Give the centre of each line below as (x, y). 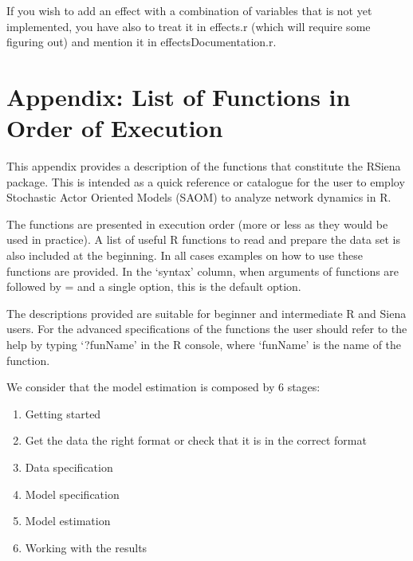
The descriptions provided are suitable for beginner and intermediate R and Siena (206, 313)
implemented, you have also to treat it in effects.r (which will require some (189, 26)
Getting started (63, 413)
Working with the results (86, 547)
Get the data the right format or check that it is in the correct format (196, 440)
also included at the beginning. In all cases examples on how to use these (185, 255)
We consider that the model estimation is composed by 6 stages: (163, 387)
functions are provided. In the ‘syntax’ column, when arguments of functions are (203, 271)
